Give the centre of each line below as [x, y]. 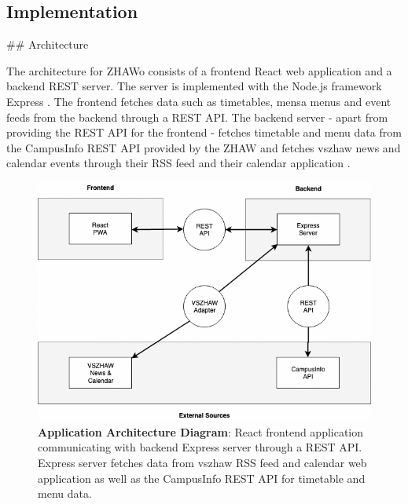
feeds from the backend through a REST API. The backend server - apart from [197, 117]
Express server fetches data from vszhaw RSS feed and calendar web [202, 462]
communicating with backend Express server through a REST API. [200, 447]
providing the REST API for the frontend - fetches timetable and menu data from [204, 132]
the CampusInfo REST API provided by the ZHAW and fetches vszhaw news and [204, 147]
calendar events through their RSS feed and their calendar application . [178, 163]
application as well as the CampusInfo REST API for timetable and [202, 478]
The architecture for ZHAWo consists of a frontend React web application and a [199, 70]
